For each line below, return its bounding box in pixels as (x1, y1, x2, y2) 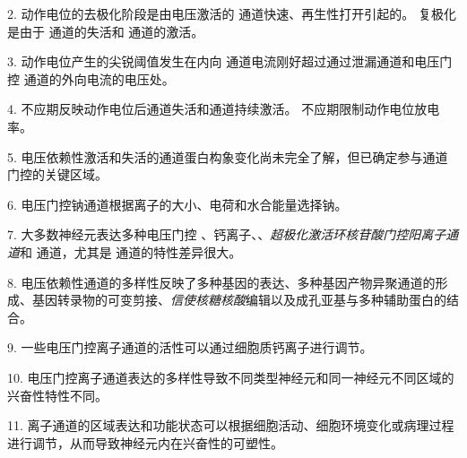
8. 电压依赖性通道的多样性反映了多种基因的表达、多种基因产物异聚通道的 (7, 272, 436, 291)
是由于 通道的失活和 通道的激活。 (7, 22, 204, 40)
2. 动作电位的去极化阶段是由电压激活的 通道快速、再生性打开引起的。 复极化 (7, 4, 456, 22)
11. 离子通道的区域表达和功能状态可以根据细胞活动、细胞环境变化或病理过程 (7, 416, 454, 435)
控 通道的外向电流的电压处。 (7, 69, 175, 88)
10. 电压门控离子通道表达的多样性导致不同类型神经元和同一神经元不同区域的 (7, 367, 454, 386)
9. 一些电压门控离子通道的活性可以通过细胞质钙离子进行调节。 (7, 338, 373, 357)
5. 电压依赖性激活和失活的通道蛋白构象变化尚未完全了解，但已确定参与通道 (7, 147, 448, 166)
